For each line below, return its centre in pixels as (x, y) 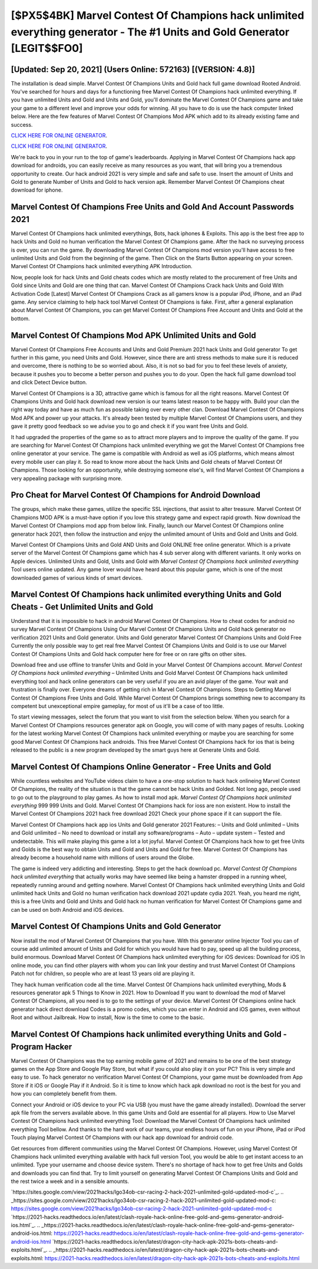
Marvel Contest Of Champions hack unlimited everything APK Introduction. (102, 266)
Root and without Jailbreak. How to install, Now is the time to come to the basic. (108, 1017)
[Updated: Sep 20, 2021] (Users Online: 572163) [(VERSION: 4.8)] (133, 69)
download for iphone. (37, 190)
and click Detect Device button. (49, 383)
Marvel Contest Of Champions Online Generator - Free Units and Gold (141, 767)
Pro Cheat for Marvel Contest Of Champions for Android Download (136, 495)
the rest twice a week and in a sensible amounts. (70, 1181)
